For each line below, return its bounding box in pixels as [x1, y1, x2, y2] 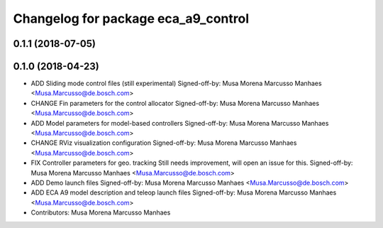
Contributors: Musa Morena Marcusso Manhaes [30, 208, 171, 217]
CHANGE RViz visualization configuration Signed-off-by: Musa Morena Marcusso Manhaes [30, 139, 297, 147]
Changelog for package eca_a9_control [13, 11, 250, 26]
